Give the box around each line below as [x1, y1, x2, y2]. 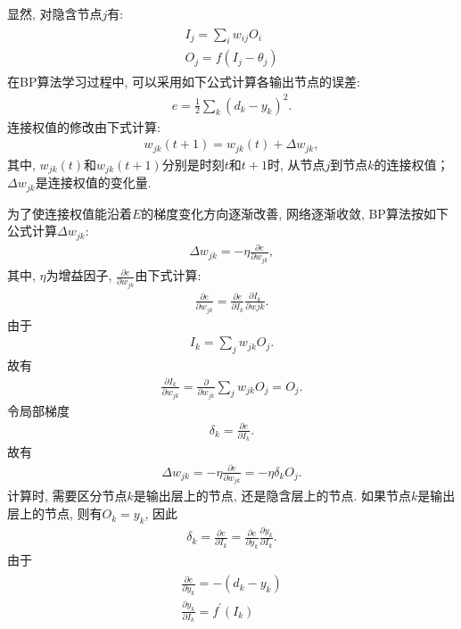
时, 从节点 [267, 154, 325, 173]
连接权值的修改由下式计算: [7, 117, 161, 136]
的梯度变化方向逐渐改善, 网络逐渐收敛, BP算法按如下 [141, 203, 449, 222]
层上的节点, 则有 [7, 504, 103, 523]
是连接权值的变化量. [35, 173, 152, 192]
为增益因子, [45, 266, 112, 285]
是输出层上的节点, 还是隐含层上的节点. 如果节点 [133, 486, 411, 505]
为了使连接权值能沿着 [7, 203, 132, 222]
